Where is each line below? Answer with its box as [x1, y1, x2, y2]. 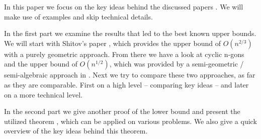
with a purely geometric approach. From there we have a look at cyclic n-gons [4, 48, 244, 59]
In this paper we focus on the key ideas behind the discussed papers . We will [4, 1, 243, 11]
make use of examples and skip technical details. [4, 11, 153, 21]
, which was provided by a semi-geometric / [109, 58, 244, 69]
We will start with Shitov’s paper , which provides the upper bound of [4, 37, 221, 48]
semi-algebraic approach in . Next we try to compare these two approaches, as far [4, 69, 255, 80]
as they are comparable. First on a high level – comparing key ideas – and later [4, 79, 249, 89]
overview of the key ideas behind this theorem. [4, 125, 148, 136]
